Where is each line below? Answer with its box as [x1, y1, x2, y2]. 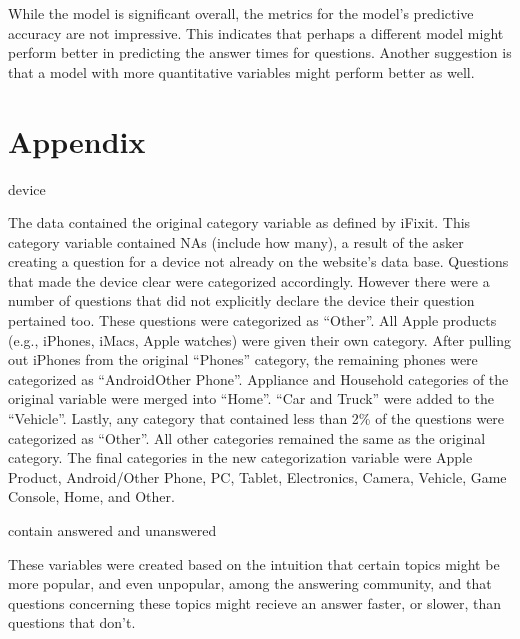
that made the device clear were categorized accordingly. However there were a [8, 270, 490, 291]
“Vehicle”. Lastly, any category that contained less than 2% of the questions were [8, 408, 505, 429]
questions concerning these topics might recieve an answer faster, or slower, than [8, 592, 502, 613]
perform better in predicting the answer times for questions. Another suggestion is [8, 42, 512, 63]
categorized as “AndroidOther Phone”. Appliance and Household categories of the [8, 368, 509, 389]
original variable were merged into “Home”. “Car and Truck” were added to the [8, 388, 494, 409]
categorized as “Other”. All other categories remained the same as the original [8, 427, 486, 448]
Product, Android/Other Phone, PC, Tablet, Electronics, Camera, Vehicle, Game [8, 466, 507, 487]
